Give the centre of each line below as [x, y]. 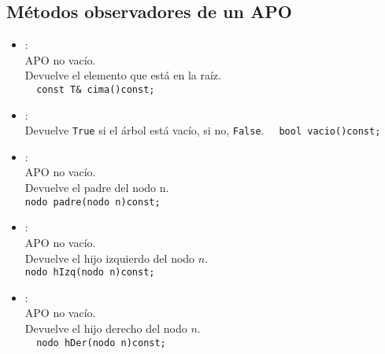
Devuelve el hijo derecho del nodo [106, 328]
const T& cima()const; [96, 89]
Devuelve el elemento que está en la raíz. [123, 75]
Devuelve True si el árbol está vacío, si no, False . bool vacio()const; [203, 130]
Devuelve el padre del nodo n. [97, 188]
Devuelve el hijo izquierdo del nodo [110, 258]
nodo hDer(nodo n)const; [101, 343]
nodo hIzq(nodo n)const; [90, 273]
